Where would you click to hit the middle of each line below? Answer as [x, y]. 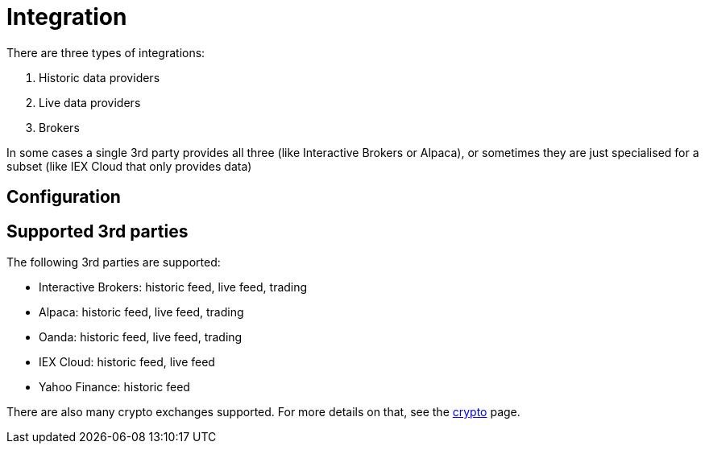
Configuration [64, 197]
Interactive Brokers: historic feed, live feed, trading [173, 287]
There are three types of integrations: [106, 52]
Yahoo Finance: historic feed [114, 387]
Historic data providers [100, 77]
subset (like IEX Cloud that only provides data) [129, 166]
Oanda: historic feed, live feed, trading [141, 337]
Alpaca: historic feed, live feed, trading [141, 312]
